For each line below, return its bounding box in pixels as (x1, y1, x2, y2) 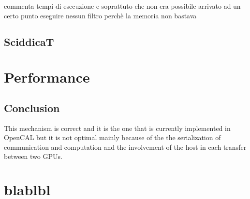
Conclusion (4, 100, 60, 115)
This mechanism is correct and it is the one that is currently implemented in (4, 123, 231, 133)
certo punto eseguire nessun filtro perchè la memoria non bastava (4, 10, 197, 20)
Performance (4, 67, 90, 87)
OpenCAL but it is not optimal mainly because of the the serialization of (4, 132, 221, 142)
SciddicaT (4, 34, 54, 49)
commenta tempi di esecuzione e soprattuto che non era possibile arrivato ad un (4, 1, 241, 11)
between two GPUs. (4, 151, 62, 161)
